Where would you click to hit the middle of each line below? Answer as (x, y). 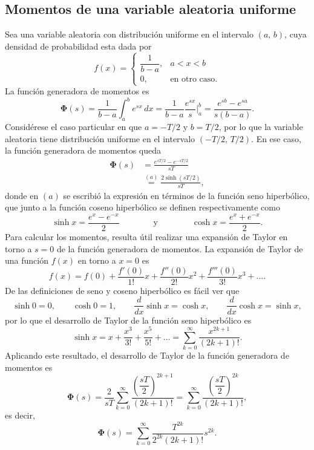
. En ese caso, (276, 138)
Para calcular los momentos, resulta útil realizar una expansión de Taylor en (146, 237)
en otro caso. (194, 79)
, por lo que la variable (261, 126)
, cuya (296, 34)
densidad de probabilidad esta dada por (78, 46)
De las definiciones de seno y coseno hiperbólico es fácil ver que (122, 290)
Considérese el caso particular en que (74, 126)
